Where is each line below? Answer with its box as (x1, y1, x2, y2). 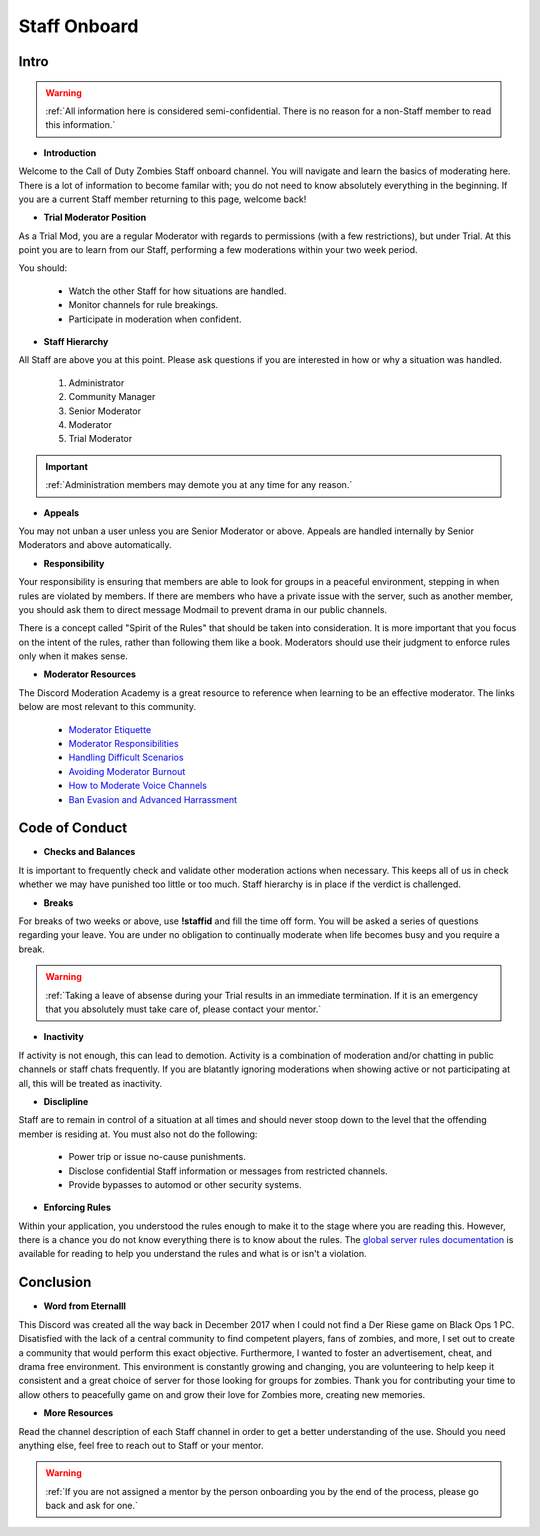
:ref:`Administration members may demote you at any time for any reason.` (45, 479, 353, 491)
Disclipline (43, 1095, 89, 1107)
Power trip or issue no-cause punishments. (68, 1151, 247, 1163)
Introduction (43, 146, 97, 159)
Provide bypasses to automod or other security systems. (68, 1178, 302, 1190)
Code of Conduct (18, 820, 128, 837)
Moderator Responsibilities (68, 738, 179, 750)
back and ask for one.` (45, 1500, 139, 1512)
